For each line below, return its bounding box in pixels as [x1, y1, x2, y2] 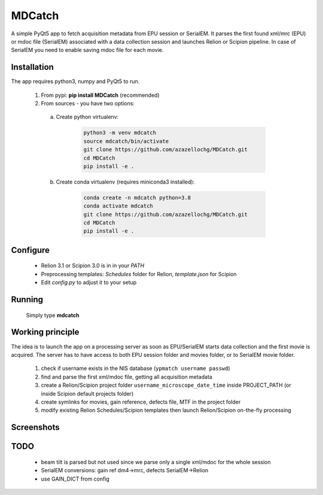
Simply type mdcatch [26, 311, 80, 319]
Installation [11, 62, 54, 72]
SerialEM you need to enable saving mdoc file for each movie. [11, 47, 164, 54]
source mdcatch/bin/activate [83, 137, 169, 145]
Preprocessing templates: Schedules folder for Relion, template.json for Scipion [41, 270, 237, 277]
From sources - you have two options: [41, 100, 135, 107]
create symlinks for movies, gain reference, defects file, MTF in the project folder [41, 398, 241, 405]
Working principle [11, 327, 80, 337]
